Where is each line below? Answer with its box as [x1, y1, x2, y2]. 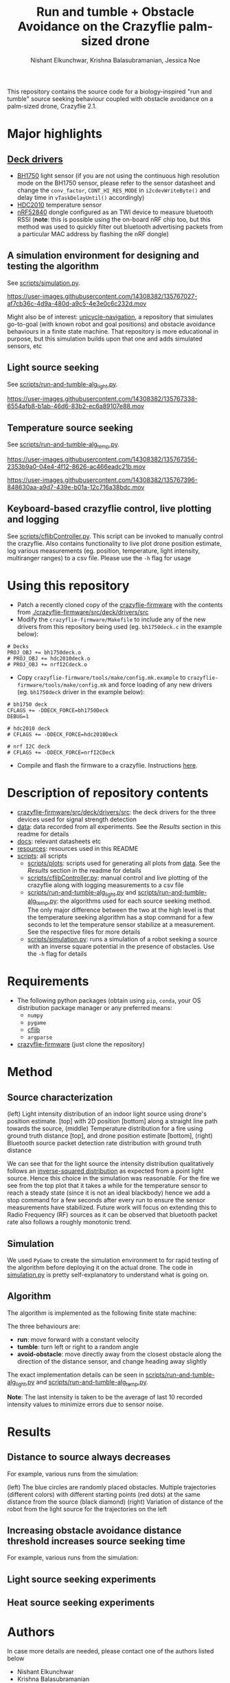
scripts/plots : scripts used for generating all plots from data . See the [27, 859, 221, 867]
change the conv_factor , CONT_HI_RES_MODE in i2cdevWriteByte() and [16, 186, 211, 194]
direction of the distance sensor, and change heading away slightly [16, 1357, 207, 1365]
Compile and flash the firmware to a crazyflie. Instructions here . [16, 761, 198, 769]
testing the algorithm [7, 260, 100, 272]
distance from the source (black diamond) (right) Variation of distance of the [7, 1498, 223, 1506]
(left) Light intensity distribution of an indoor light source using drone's [7, 1110, 207, 1118]
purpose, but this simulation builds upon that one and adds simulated [7, 334, 203, 343]
